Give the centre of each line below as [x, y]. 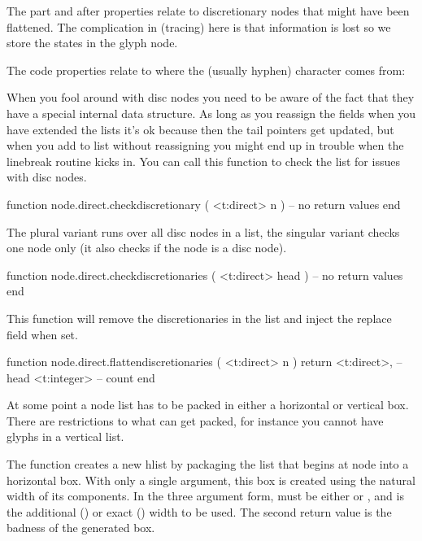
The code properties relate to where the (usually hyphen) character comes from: [206, 70]
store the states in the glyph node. [92, 43]
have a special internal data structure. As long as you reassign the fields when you [211, 113]
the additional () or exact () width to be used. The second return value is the [199, 511]
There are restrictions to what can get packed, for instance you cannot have [195, 420]
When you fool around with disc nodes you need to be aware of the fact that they [211, 97]
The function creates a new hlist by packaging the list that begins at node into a [208, 464]
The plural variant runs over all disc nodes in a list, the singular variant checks [203, 231]
